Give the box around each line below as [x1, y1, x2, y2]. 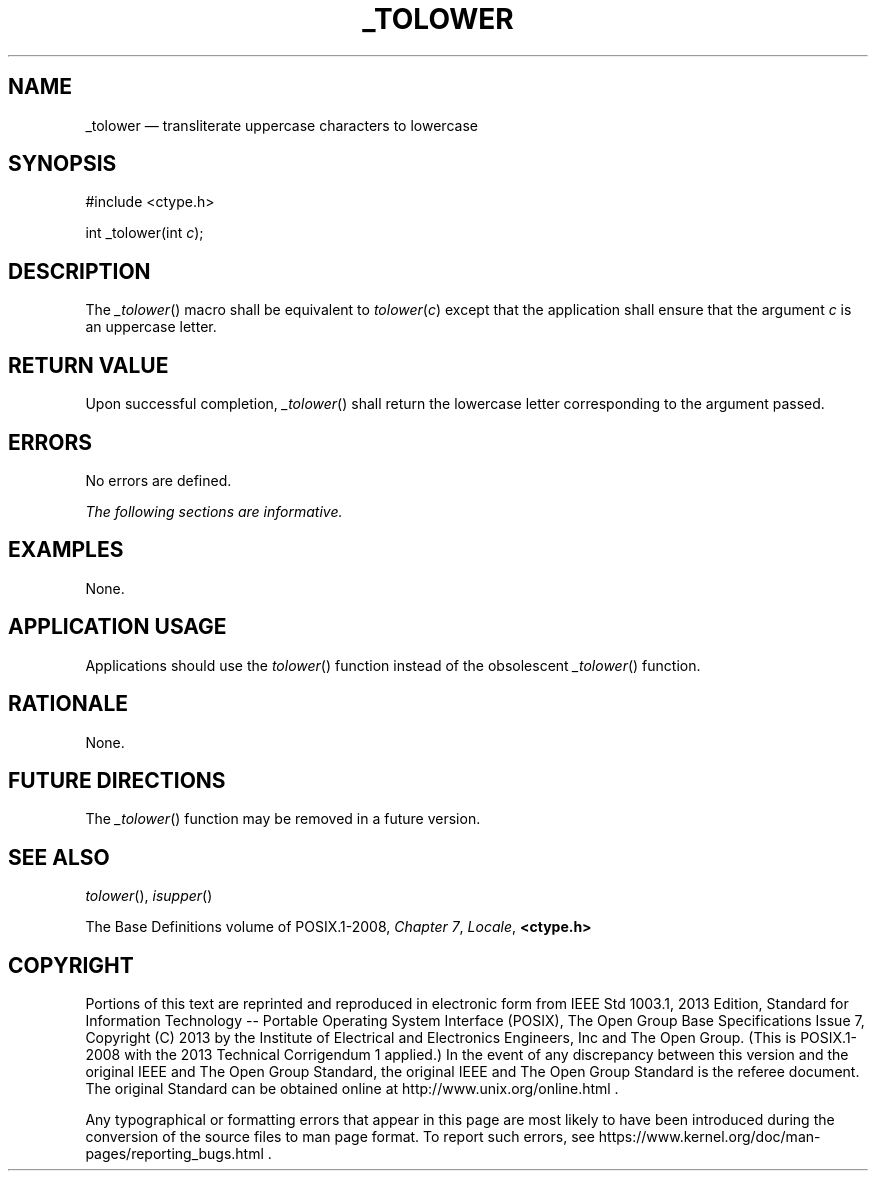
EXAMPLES [8, 537, 124, 563]
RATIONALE [8, 691, 129, 717]
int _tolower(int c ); [85, 224, 204, 242]
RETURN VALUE [8, 352, 169, 378]
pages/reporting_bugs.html [85, 1145, 264, 1163]
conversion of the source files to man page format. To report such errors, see [85, 1128, 595, 1146]
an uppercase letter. [85, 318, 217, 336]
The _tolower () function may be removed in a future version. [85, 810, 481, 828]
